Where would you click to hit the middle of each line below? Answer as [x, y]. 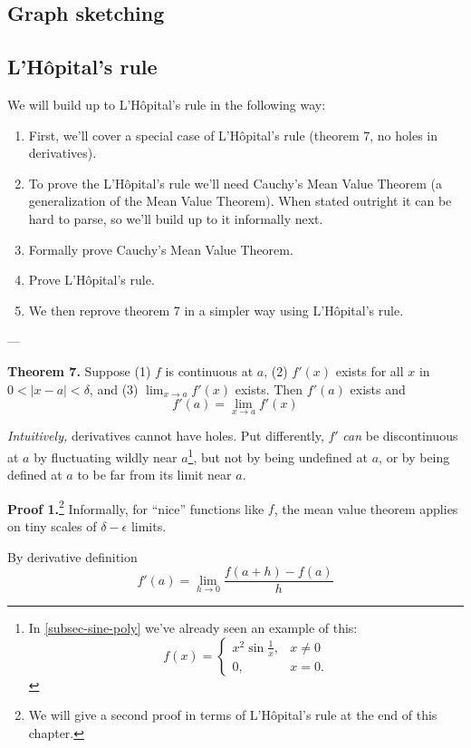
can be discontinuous [400, 436]
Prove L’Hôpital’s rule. [91, 280]
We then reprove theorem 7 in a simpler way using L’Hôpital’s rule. [216, 310]
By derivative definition [72, 556]
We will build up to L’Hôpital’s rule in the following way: [167, 104]
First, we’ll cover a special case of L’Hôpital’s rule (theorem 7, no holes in [233, 135]
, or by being [414, 457]
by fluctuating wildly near [106, 457]
